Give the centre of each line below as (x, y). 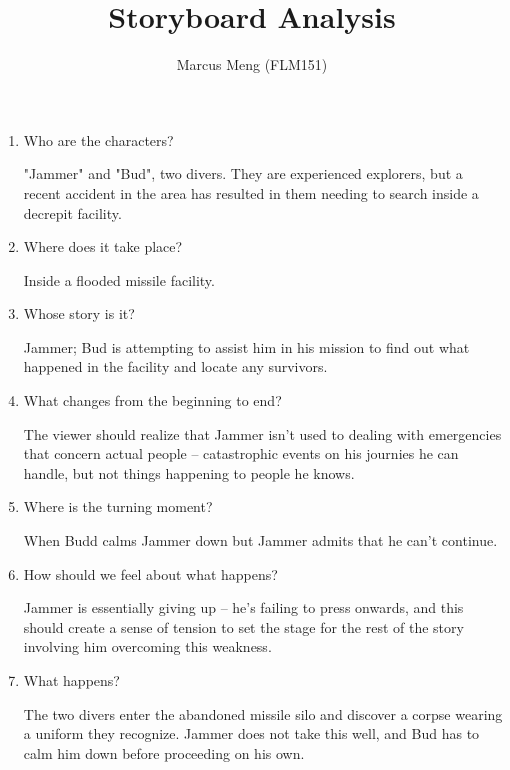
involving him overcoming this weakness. (147, 646)
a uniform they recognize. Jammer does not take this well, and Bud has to (251, 733)
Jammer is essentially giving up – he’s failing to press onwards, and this (243, 607)
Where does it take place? (103, 246)
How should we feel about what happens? (150, 573)
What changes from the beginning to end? (152, 400)
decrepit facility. (72, 212)
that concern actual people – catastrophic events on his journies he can (241, 453)
